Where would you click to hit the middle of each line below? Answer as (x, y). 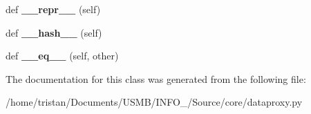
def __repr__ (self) (53, 9)
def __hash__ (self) (54, 32)
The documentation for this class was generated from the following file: (156, 78)
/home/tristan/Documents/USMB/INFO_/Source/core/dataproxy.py (154, 102)
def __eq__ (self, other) (62, 56)
